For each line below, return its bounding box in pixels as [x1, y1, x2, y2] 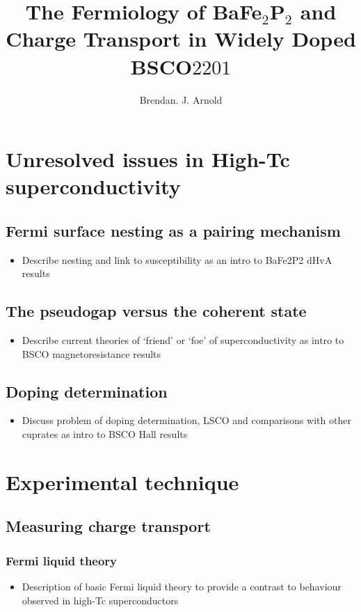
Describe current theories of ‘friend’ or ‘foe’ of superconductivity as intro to [22, 333, 344, 347]
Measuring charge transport [6, 515, 211, 537]
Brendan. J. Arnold [139, 92, 223, 107]
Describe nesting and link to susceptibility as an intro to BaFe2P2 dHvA [22, 252, 332, 267]
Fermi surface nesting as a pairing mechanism [6, 219, 341, 241]
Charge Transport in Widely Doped [6, 24, 356, 53]
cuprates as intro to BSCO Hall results [22, 427, 188, 441]
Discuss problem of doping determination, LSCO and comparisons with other [22, 413, 351, 427]
